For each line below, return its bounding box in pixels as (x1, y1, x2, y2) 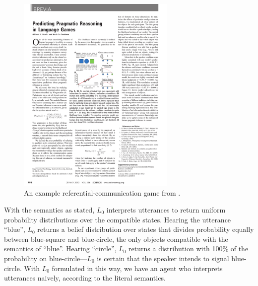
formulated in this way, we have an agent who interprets (52, 263, 223, 273)
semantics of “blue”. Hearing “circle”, (4, 243, 117, 254)
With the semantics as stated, (4, 204, 95, 214)
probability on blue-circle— (4, 253, 87, 263)
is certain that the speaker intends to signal (97, 253, 229, 263)
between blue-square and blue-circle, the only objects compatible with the (4, 233, 228, 244)
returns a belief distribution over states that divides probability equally (37, 224, 254, 234)
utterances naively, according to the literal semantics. (4, 273, 166, 283)
